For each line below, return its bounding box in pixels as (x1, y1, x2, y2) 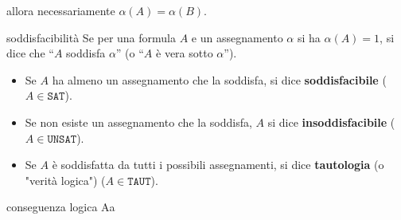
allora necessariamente (6, 2, 115, 18)
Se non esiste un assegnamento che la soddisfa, (25, 113, 252, 130)
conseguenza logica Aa (6, 198, 115, 215)
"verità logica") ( (25, 171, 106, 188)
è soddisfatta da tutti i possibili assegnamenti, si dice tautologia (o (52, 156, 384, 173)
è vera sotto (156, 45, 213, 61)
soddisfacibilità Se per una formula (6, 29, 177, 45)
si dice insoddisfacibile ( (267, 113, 395, 130)
